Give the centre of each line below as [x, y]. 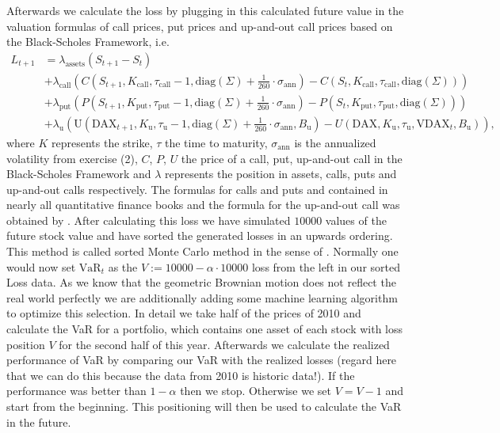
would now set [41, 266]
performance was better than [76, 391]
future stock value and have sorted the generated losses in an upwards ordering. [200, 235]
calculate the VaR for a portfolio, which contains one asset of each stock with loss [205, 329]
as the [123, 266]
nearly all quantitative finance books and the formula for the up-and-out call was [203, 205]
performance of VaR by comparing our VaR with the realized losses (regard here [202, 360]
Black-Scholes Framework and [79, 174]
